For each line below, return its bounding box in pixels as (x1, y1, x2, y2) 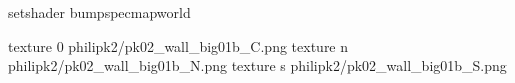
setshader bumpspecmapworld (8, 2, 191, 22)
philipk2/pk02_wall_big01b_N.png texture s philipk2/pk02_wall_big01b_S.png (8, 55, 507, 76)
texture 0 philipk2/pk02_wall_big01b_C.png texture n (8, 35, 349, 56)
